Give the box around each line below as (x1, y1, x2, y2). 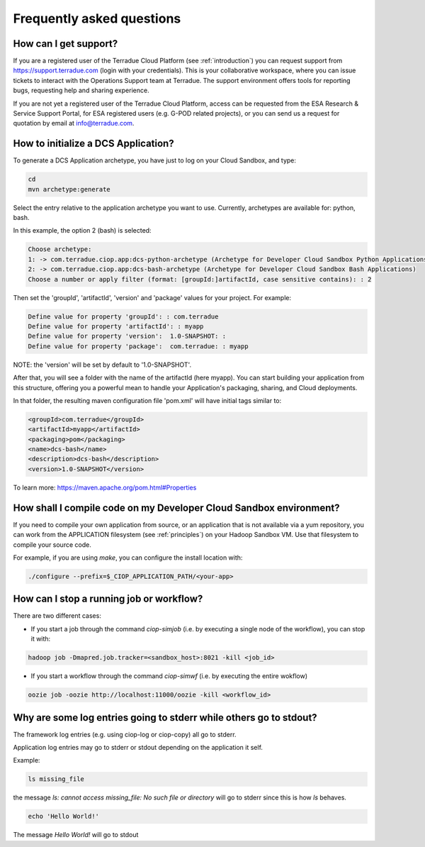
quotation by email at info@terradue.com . (13, 119, 135, 128)
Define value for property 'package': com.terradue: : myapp (28, 342, 249, 350)
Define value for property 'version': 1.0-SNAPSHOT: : (28, 332, 227, 341)
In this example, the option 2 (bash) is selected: (13, 226, 152, 235)
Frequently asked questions (13, 11, 181, 26)
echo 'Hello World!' (28, 812, 99, 821)
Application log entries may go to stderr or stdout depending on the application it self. (13, 743, 263, 752)
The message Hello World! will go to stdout (13, 831, 139, 839)
